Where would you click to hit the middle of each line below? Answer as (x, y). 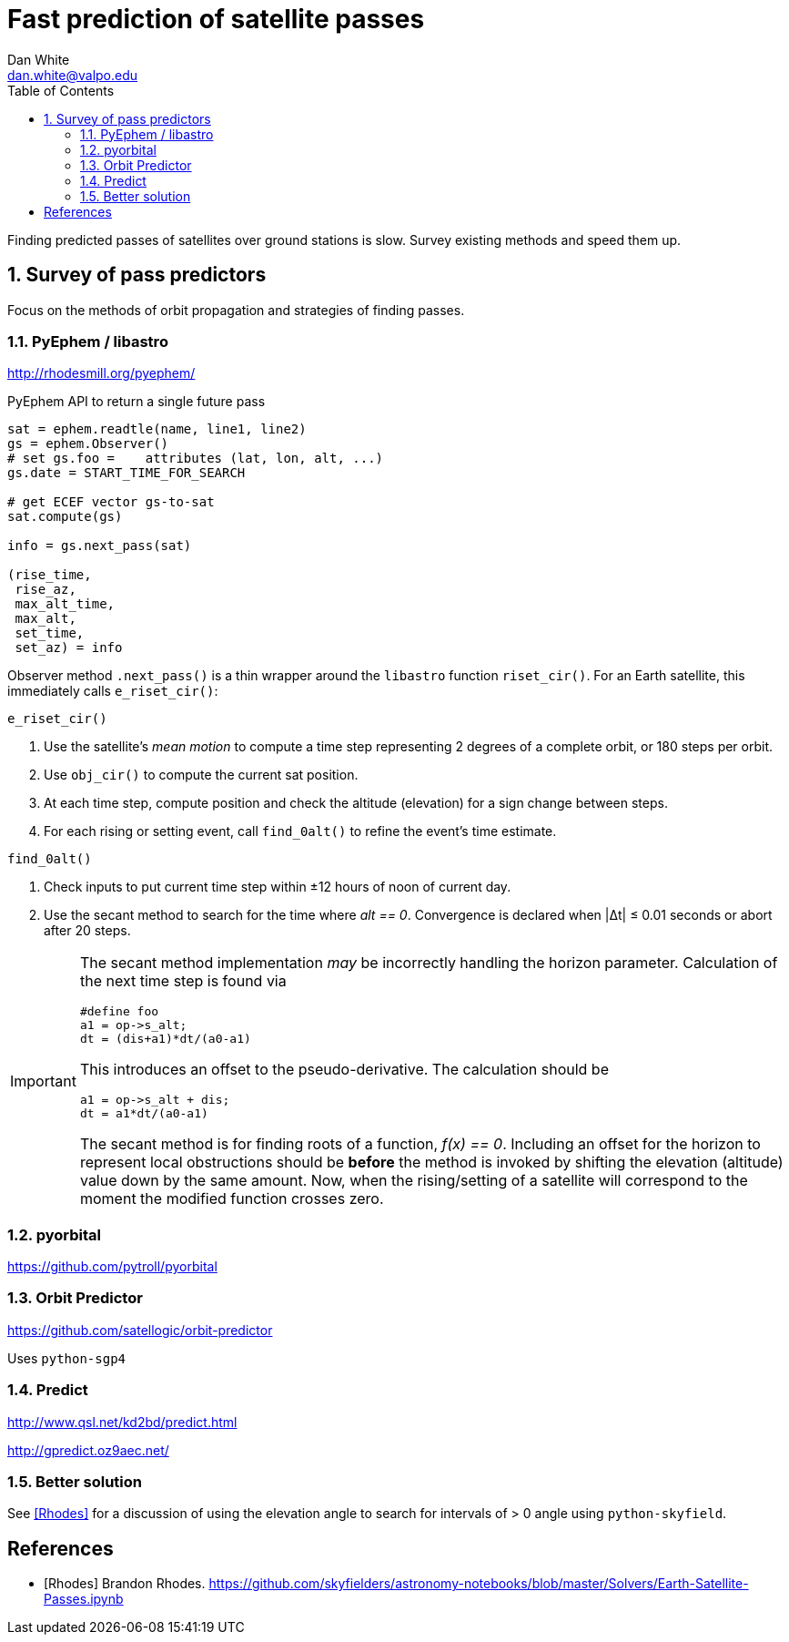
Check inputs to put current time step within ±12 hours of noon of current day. (278, 887)
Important (43, 1081)
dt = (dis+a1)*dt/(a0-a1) (165, 1039)
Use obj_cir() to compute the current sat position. (201, 775)
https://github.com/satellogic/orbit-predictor (140, 1330)
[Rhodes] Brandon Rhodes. (125, 1584)
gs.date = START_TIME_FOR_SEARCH (126, 473)
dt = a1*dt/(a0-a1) (144, 1114)
